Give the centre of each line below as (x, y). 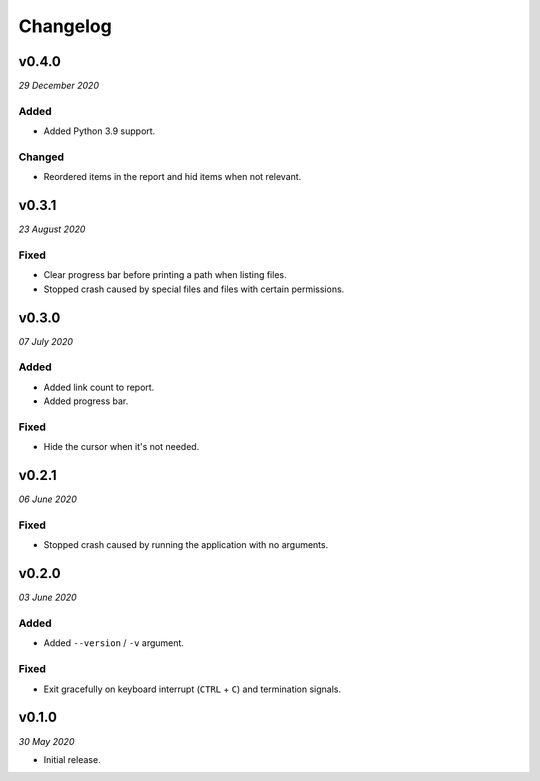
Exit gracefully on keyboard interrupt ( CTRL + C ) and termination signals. (192, 689)
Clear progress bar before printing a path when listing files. (165, 275)
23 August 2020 (52, 229)
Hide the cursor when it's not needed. (121, 447)
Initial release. (72, 759)
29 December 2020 (59, 86)
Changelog (65, 26)
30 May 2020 (46, 741)
